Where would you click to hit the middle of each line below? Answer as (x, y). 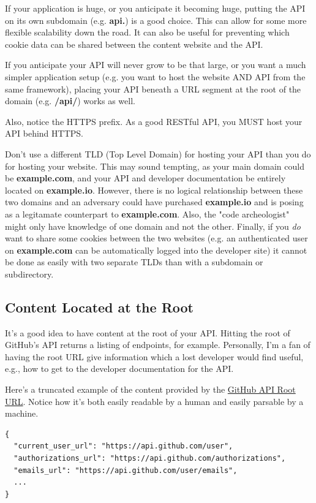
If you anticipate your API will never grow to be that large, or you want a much (156, 65)
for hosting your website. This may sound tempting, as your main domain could (155, 166)
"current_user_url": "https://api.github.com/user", (123, 446)
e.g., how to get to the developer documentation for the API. (119, 369)
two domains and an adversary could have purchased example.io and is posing (154, 202)
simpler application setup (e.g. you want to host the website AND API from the (155, 76)
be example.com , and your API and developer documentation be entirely (145, 178)
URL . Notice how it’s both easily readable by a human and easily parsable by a (154, 401)
